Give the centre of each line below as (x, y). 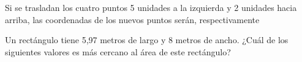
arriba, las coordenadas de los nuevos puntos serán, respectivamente (132, 19)
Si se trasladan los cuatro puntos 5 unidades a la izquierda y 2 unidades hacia (151, 7)
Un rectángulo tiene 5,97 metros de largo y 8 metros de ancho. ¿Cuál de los (147, 40)
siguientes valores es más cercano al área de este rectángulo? (118, 51)
